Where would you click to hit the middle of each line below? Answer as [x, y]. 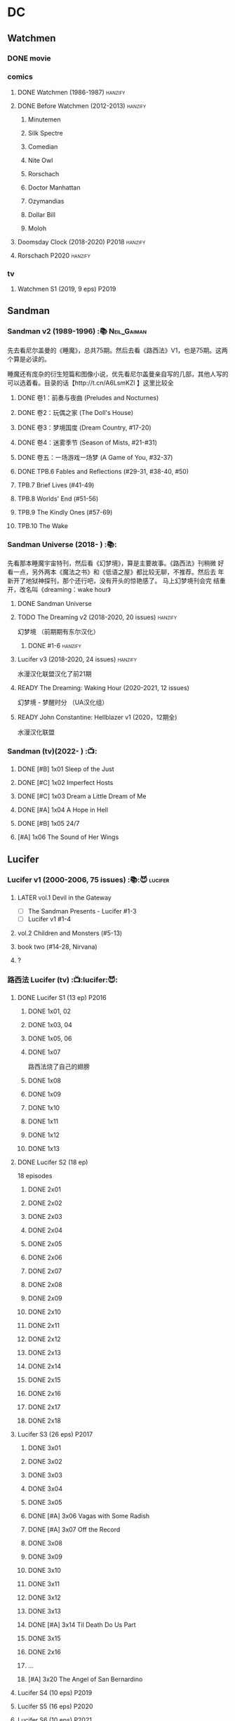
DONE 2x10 [45, 1312]
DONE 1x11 [43, 1121]
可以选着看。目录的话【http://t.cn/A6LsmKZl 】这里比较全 [90, 383]
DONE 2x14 [45, 1366]
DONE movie [29, 58]
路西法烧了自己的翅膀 [59, 1067]
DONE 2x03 [45, 1217]
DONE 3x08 [45, 1543]
